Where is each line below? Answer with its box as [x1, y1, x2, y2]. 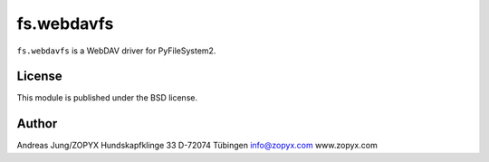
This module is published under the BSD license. [16, 92, 198, 103]
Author [16, 116, 58, 131]
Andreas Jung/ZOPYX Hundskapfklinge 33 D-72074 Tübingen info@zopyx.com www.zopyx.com [16, 140, 378, 151]
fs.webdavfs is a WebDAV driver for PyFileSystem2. [16, 45, 216, 56]
